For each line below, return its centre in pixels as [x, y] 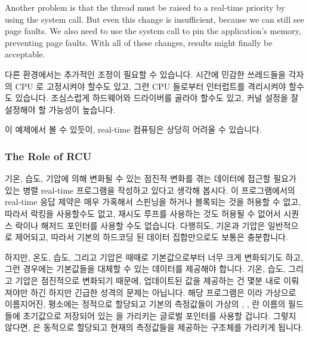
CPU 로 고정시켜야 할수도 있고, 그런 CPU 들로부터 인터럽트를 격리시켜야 [151, 86]
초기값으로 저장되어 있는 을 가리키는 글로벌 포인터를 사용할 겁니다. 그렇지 [160, 315]
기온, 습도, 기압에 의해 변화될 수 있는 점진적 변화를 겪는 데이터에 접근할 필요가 [151, 178]
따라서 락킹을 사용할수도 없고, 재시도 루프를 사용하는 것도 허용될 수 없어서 [143, 213]
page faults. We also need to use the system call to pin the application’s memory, [153, 31]
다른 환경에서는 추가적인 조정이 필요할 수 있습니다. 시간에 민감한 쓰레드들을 [145, 74]
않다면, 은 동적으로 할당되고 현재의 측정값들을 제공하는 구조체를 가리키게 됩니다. [154, 327]
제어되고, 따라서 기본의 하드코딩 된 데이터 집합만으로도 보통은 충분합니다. [152, 237]
